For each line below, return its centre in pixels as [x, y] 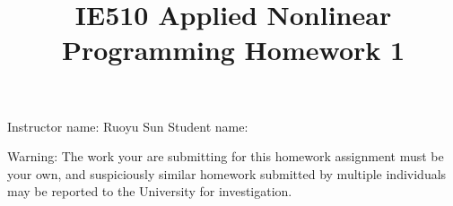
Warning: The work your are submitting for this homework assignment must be [226, 156]
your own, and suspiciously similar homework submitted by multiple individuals [227, 173]
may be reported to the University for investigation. [150, 191]
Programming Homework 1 [233, 50]
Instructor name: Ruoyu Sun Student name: [128, 126]
